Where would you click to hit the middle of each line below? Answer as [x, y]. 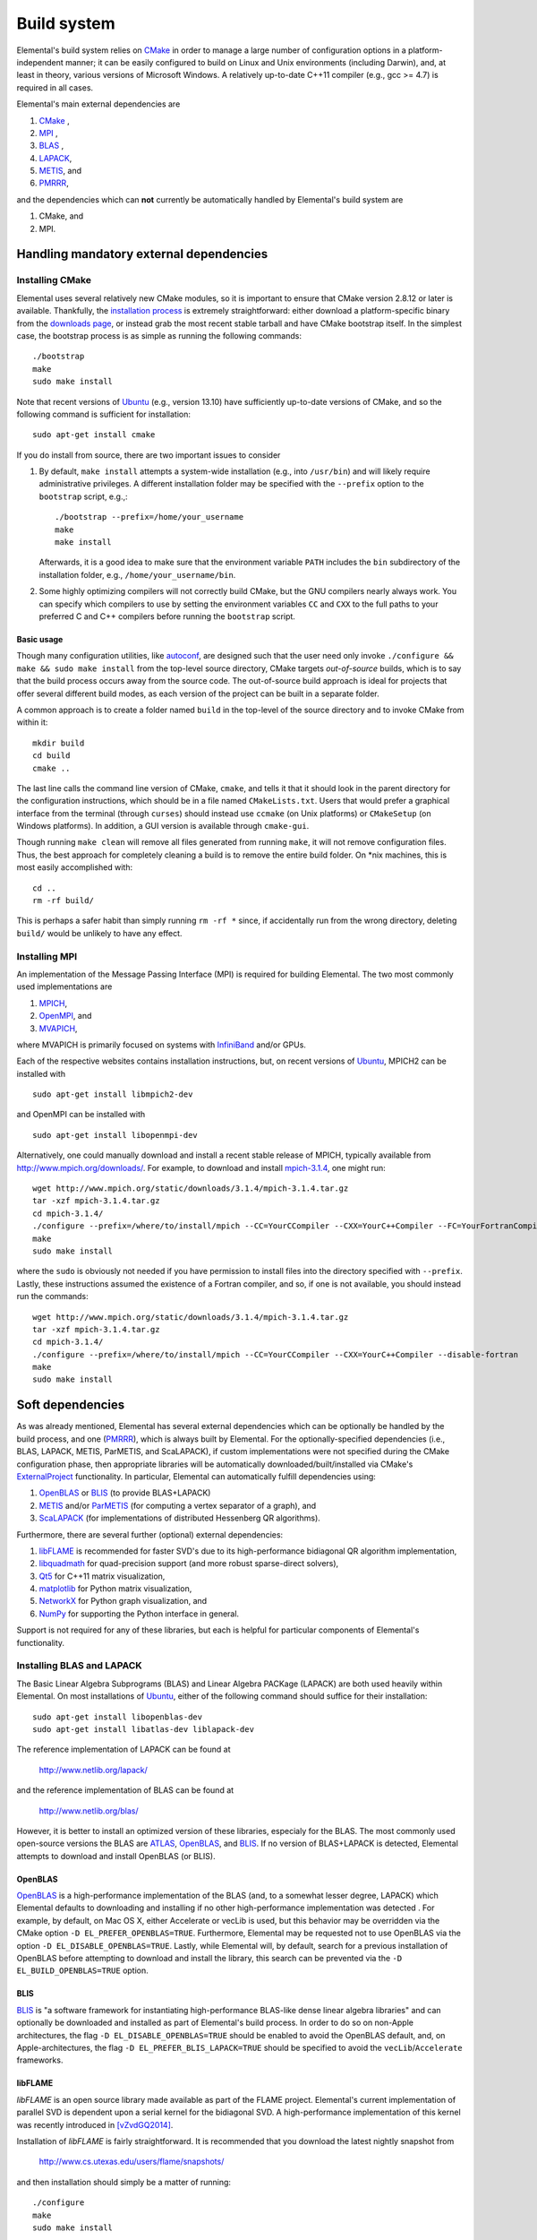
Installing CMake [54, 280]
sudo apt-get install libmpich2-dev [113, 1094]
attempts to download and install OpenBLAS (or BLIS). [116, 1856]
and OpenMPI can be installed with [81, 1115]
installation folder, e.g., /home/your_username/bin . [137, 574]
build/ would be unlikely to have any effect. [99, 933]
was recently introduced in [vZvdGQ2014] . [95, 2124]
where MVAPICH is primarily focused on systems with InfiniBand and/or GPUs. [161, 1045]
